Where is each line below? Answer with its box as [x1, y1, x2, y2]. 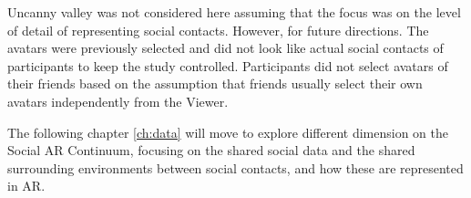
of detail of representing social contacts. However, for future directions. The [7, 20, 429, 39]
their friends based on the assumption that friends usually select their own [7, 74, 423, 93]
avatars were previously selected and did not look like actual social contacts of [7, 38, 444, 57]
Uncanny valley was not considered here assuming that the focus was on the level [7, 3, 461, 21]
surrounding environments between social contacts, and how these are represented [7, 158, 464, 177]
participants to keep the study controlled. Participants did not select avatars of [7, 56, 448, 75]
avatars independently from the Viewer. [7, 91, 229, 110]
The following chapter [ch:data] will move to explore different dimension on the [7, 122, 448, 141]
